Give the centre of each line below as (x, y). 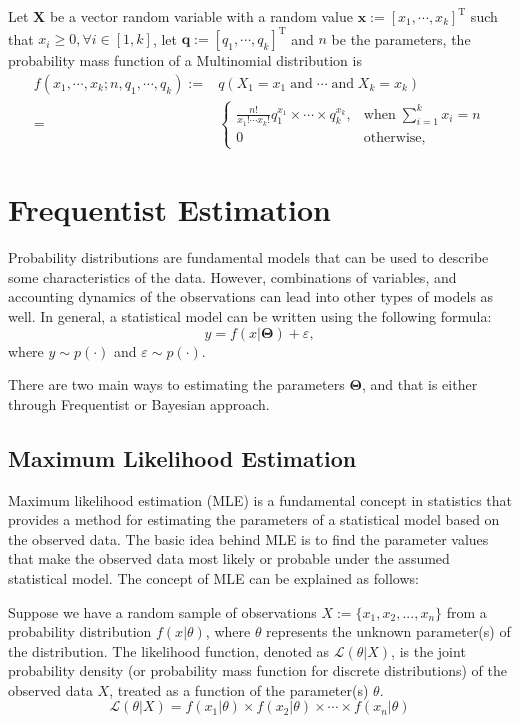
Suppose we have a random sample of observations (162, 611)
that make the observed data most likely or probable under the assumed (229, 558)
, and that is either (419, 384)
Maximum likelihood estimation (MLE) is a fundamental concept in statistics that (260, 499)
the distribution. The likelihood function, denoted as (169, 650)
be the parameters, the (401, 38)
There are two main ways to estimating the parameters (176, 384)
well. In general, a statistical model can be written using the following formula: (250, 315)
